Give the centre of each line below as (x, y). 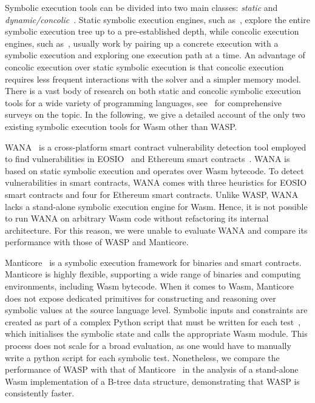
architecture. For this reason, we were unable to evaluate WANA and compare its (156, 230)
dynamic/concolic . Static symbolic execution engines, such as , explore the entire (157, 19)
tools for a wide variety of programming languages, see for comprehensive (143, 102)
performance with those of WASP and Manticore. (97, 242)
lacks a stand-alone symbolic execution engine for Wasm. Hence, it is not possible (156, 206)
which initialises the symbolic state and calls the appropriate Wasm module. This (156, 334)
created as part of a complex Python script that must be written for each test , (153, 321)
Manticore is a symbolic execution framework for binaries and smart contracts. (153, 262)
